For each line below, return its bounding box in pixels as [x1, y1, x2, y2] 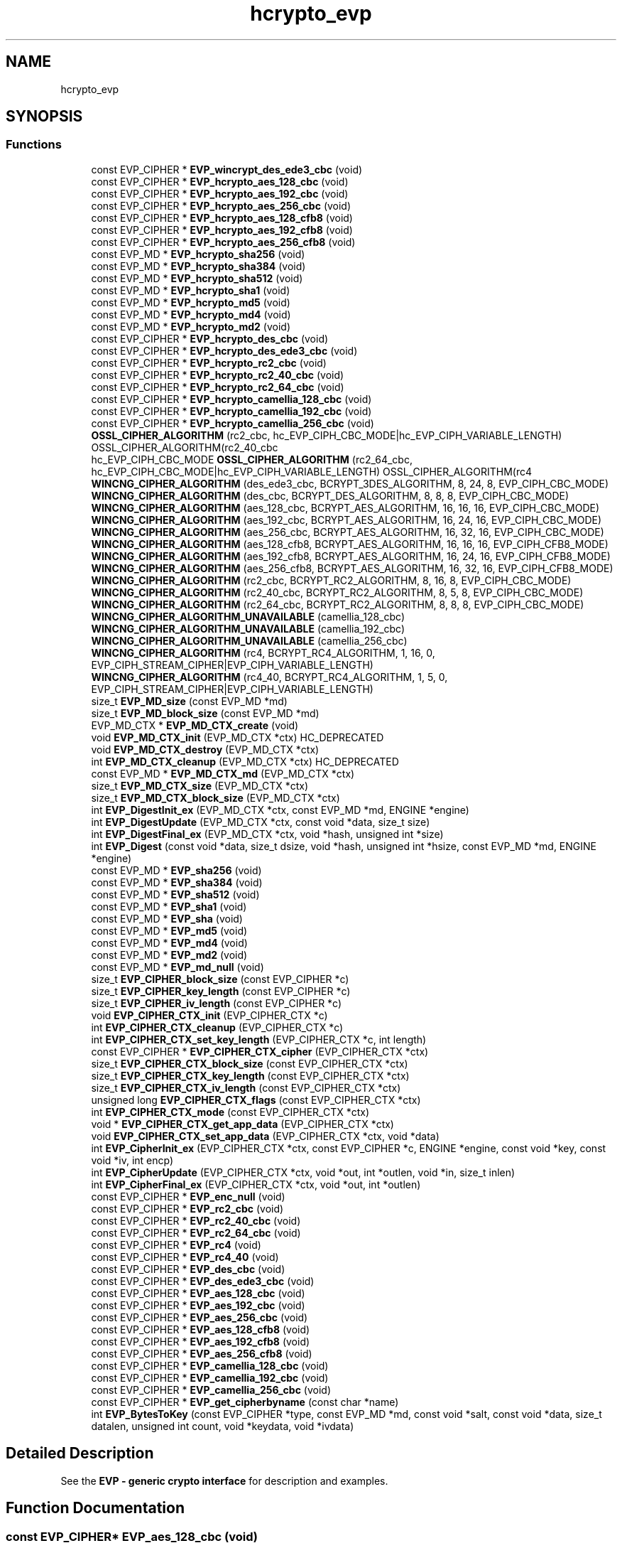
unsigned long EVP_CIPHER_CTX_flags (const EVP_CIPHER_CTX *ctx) [91, 1093, 421, 1106]
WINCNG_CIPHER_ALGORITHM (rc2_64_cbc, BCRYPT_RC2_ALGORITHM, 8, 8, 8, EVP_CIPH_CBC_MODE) [91, 598, 584, 611]
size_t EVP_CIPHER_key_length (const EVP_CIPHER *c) [91, 984, 351, 997]
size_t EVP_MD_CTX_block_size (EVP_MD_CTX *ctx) [91, 791, 340, 804]
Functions [6, 137, 62, 152]
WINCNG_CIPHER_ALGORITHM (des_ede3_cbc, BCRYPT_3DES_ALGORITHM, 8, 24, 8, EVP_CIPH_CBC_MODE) [91, 477, 609, 490]
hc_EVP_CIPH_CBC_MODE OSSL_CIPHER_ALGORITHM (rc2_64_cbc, [91, 453, 413, 466]
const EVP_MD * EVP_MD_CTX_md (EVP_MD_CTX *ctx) [91, 767, 355, 780]
